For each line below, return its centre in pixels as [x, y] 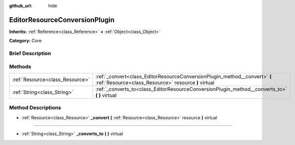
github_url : [21, 6]
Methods [20, 67]
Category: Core [25, 41]
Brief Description [30, 53]
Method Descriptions [35, 108]
